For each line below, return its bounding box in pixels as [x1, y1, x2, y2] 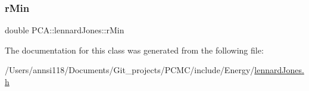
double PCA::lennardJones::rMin [5, 24, 124, 36]
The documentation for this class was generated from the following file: [5, 43, 264, 56]
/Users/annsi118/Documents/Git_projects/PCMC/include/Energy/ [5, 64, 255, 76]
